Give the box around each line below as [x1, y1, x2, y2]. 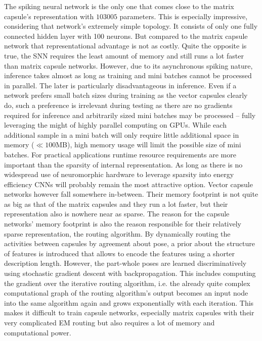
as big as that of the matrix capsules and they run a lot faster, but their [4, 198, 228, 209]
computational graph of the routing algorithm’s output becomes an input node [4, 288, 248, 298]
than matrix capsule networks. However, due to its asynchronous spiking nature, [4, 60, 253, 71]
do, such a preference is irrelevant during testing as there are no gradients [4, 99, 233, 110]
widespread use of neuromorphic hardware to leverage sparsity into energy [4, 169, 234, 180]
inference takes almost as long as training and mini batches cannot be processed [4, 70, 252, 81]
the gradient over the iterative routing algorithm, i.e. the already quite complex [4, 277, 250, 288]
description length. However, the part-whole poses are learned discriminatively [4, 258, 247, 268]
